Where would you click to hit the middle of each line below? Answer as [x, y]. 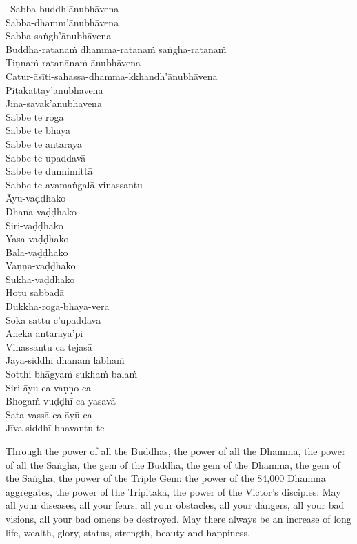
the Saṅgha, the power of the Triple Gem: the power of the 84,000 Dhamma [166, 478]
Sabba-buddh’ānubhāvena [64, 8]
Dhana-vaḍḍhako [41, 211]
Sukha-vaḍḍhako [40, 279]
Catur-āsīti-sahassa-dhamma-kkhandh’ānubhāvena [112, 76]
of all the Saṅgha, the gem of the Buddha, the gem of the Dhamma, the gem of [173, 464]
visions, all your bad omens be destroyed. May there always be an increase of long [178, 518]
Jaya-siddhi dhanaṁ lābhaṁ [65, 360]
